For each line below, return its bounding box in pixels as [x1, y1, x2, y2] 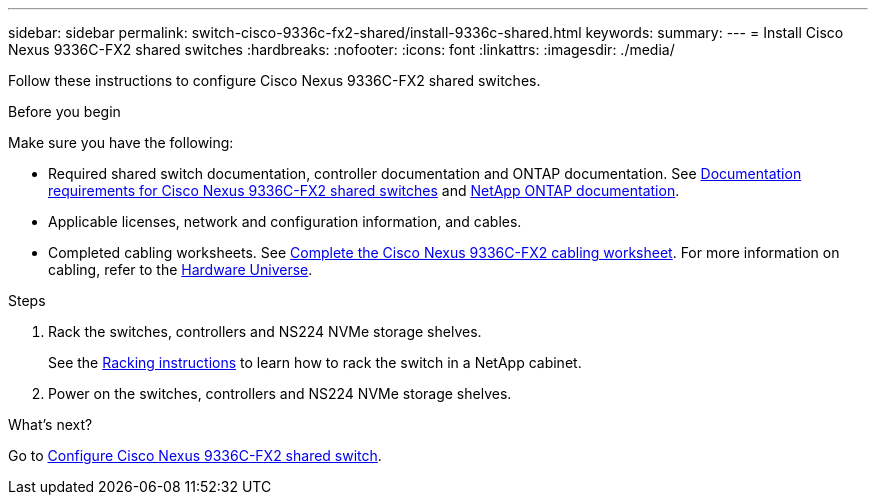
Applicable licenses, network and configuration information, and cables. [48, 213, 522, 230]
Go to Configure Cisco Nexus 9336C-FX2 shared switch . [8, 447, 382, 464]
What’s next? [8, 416, 93, 433]
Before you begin [8, 103, 121, 120]
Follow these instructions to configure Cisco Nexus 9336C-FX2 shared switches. [8, 72, 541, 89]
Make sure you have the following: [8, 134, 234, 151]
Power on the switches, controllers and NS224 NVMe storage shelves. [48, 385, 512, 402]
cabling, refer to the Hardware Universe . [48, 261, 313, 278]
